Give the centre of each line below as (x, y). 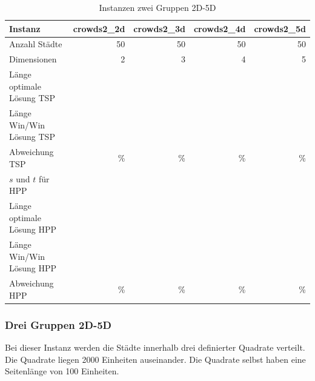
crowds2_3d (159, 28)
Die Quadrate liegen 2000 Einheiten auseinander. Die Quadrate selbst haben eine (155, 359)
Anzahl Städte (36, 44)
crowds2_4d (220, 28)
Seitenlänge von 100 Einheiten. (62, 371)
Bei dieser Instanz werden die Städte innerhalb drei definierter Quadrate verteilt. (155, 347)
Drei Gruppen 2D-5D (58, 324)
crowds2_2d (99, 28)
